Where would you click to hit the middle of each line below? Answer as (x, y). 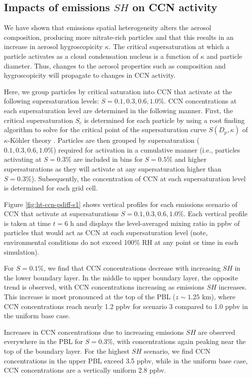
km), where (218, 297)
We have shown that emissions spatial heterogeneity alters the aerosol (108, 27)
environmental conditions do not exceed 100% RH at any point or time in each (121, 242)
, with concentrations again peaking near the (179, 341)
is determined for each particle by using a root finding (164, 120)
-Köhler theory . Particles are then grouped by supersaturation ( (104, 140)
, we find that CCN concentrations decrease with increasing (132, 268)
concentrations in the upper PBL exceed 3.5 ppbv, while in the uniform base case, (126, 360)
